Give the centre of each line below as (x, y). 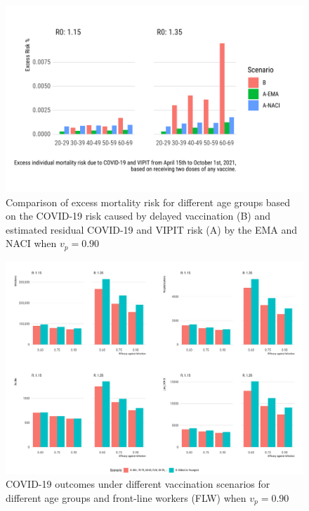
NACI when (31, 243)
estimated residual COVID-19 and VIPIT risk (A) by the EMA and (152, 229)
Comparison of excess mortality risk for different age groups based (148, 202)
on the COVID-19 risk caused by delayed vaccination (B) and (138, 216)
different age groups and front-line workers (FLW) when (126, 497)
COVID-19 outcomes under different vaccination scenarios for (138, 484)
